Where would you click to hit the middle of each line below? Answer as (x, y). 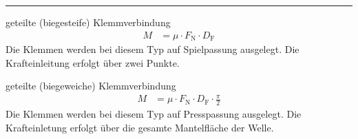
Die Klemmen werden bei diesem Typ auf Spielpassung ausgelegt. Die (152, 49)
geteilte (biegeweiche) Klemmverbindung (91, 86)
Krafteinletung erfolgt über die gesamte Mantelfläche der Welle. (140, 127)
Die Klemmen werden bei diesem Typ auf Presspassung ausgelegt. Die (154, 114)
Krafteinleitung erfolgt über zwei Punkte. (93, 62)
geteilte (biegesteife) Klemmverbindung (88, 22)
